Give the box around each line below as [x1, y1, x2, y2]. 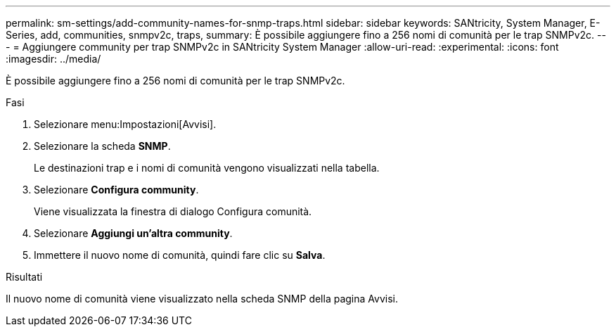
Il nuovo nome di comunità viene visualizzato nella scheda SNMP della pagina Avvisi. [6, 293, 398, 305]
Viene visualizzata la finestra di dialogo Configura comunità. [34, 205, 312, 217]
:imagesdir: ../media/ [6, 53, 101, 65]
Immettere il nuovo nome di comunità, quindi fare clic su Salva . [34, 249, 326, 261]
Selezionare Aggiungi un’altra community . [34, 227, 233, 239]
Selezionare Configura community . [34, 184, 199, 196]
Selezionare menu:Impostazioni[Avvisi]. [34, 118, 217, 130]
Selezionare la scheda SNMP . [34, 140, 171, 152]
